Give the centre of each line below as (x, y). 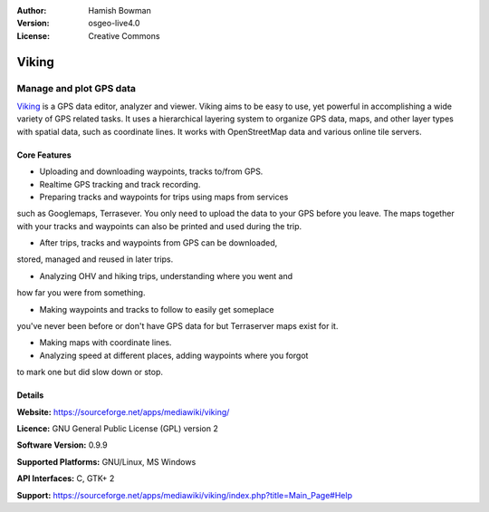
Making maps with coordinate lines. (105, 343)
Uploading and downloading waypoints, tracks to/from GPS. (151, 171)
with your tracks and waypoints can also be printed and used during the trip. (159, 226)
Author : (32, 10)
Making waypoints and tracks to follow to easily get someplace (157, 309)
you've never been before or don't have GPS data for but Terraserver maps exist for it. (177, 326)
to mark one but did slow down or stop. (90, 372)
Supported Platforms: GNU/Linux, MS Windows (106, 461)
